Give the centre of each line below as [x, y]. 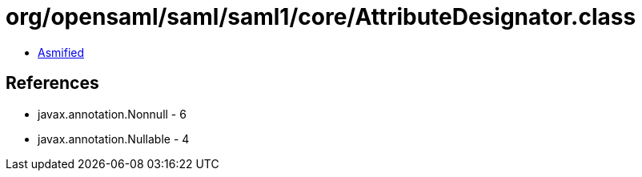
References [52, 83]
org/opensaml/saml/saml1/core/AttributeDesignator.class [321, 17]
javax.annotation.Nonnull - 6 [112, 114]
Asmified [61, 52]
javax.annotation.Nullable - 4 [114, 139]
